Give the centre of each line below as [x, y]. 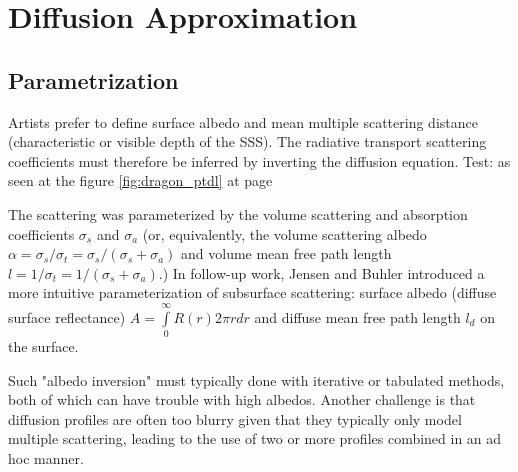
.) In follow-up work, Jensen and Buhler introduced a [321, 272]
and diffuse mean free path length [357, 316]
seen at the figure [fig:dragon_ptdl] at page [140, 180]
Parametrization [93, 79]
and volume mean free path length [286, 253]
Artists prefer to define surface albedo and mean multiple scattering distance [243, 121]
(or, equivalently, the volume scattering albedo [284, 233]
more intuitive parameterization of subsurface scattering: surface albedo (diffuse [252, 292]
